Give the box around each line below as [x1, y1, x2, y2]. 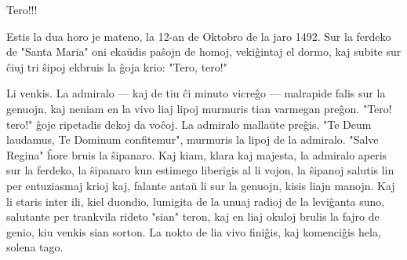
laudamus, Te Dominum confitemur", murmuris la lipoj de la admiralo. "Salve [6, 131, 379, 148]
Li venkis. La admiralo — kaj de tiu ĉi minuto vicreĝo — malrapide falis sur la [6, 85, 386, 101]
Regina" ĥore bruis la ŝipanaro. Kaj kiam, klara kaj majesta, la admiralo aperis [6, 146, 387, 163]
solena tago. [6, 239, 64, 255]
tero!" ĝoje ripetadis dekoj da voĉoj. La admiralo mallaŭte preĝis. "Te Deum [6, 115, 372, 132]
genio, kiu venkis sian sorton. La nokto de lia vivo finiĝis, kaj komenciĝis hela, [6, 223, 381, 240]
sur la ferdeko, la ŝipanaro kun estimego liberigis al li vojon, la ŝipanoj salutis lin [6, 162, 394, 178]
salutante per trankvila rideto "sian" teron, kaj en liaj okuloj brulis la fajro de [6, 208, 380, 225]
